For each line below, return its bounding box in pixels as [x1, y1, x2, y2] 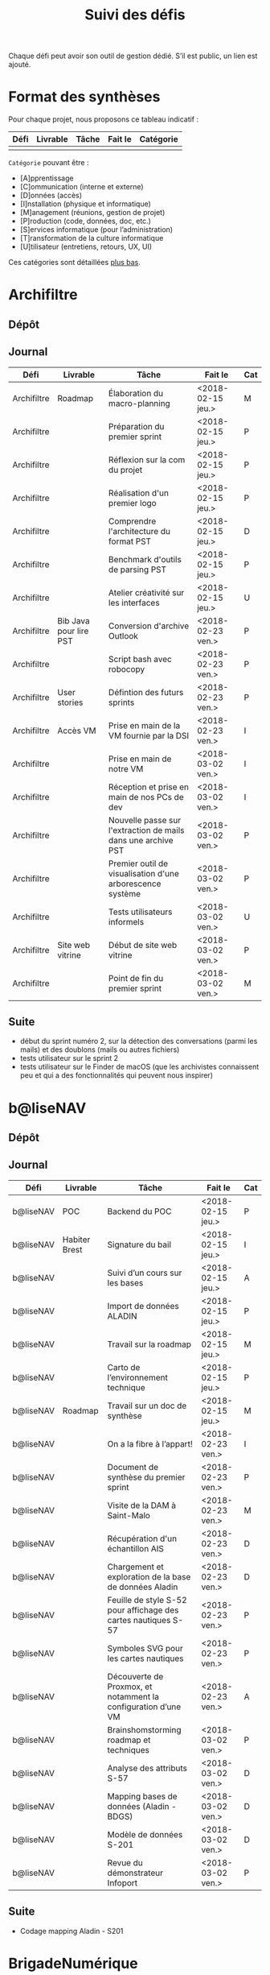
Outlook [108, 630, 139, 641]
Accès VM [57, 725, 96, 736]
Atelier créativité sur [108, 586, 185, 598]
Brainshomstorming [107, 1724, 182, 1735]
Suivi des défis [84, 6, 186, 24]
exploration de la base [107, 1571, 191, 1582]
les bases [107, 1277, 144, 1288]
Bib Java [57, 615, 90, 626]
